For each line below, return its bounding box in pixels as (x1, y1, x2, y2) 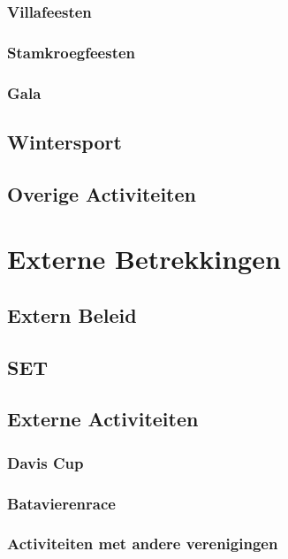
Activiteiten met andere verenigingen (7, 532, 278, 555)
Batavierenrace (7, 492, 116, 514)
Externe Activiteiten (7, 405, 199, 433)
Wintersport (7, 127, 122, 155)
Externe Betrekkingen (7, 241, 281, 277)
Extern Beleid (7, 301, 137, 328)
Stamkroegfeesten (7, 41, 136, 63)
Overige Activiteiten (7, 180, 196, 207)
